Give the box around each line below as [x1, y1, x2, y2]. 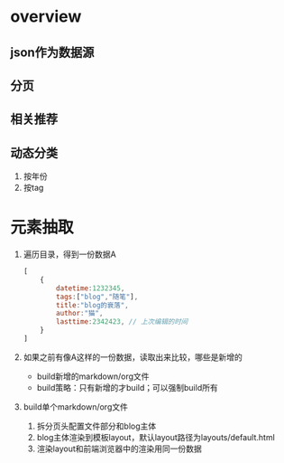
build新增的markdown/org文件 [36, 371, 150, 382]
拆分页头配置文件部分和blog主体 [36, 420, 157, 431]
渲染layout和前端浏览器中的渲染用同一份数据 [36, 443, 202, 454]
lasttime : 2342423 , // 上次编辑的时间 [56, 317, 188, 326]
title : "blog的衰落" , [56, 300, 129, 309]
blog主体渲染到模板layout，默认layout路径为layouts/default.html [36, 431, 276, 442]
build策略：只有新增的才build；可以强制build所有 [36, 382, 219, 392]
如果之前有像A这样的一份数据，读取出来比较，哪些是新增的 [23, 351, 243, 363]
